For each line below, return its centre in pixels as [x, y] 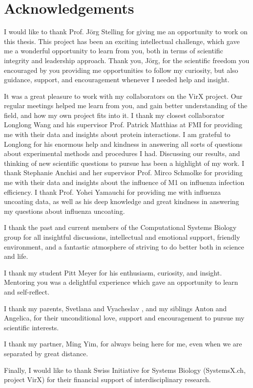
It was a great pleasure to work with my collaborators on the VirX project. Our [123, 96]
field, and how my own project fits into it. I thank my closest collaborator [114, 115]
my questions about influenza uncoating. [64, 211]
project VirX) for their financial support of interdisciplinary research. [107, 379]
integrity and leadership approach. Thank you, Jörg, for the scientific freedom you [127, 60]
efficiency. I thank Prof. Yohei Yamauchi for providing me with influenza [113, 192]
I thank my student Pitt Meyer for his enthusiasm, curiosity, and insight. [113, 272]
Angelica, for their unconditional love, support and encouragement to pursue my [124, 318]
